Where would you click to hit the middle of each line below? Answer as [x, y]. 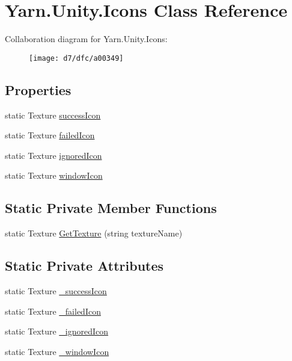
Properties [38, 89]
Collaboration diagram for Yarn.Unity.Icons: [86, 39]
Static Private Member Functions [111, 208]
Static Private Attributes [84, 266]
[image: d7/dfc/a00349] [76, 58]
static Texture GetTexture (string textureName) [94, 233]
